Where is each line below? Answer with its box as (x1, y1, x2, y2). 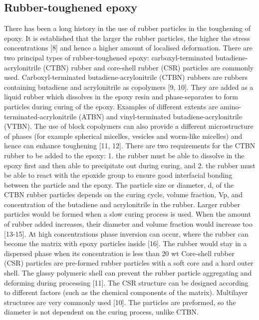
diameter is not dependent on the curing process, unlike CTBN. (4, 307, 199, 317)
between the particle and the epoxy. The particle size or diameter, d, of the (4, 179, 234, 190)
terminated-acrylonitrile (4, 111, 77, 121)
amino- (220, 101, 242, 111)
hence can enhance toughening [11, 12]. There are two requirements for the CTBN (4, 140, 256, 151)
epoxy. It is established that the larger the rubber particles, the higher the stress (4, 32, 250, 43)
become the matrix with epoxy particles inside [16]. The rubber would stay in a (4, 238, 247, 249)
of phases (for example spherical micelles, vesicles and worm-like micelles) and (4, 130, 243, 141)
